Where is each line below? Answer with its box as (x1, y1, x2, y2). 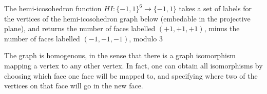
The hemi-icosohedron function (4, 3, 102, 13)
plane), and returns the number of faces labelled (4, 23, 156, 34)
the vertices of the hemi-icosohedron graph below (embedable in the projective (4, 13, 251, 24)
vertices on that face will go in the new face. (4, 80, 143, 91)
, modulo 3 (129, 33, 163, 43)
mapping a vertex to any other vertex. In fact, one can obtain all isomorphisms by (4, 60, 263, 70)
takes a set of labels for (179, 3, 252, 13)
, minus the (204, 23, 240, 34)
